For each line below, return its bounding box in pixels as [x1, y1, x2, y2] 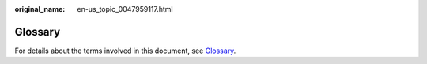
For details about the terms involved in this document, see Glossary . [14, 46, 236, 55]
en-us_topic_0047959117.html [77, 5, 173, 13]
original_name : [14, 5, 66, 13]
